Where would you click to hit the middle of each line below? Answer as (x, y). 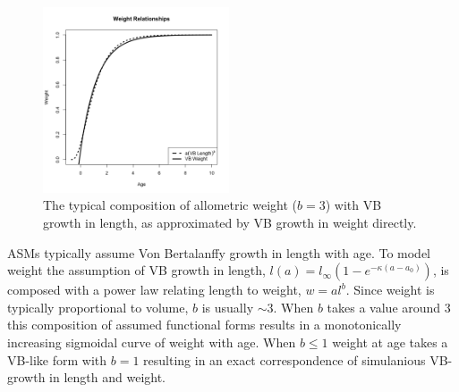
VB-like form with (57, 359)
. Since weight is (390, 290)
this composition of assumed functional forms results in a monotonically (204, 325)
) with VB (353, 205)
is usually (228, 307)
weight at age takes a (390, 342)
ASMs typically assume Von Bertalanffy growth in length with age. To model (219, 252)
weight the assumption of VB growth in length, (136, 270)
